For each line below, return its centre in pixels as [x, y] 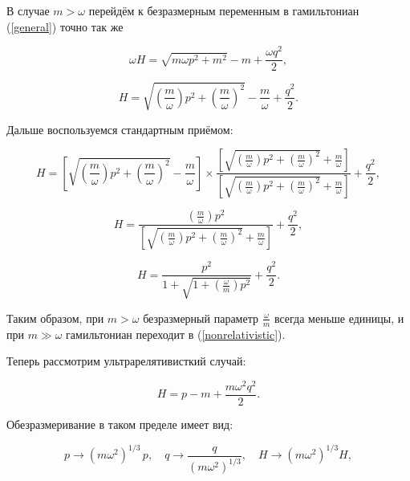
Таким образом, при [55, 318]
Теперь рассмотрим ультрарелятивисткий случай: [126, 361]
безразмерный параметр [201, 318]
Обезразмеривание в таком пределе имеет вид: [120, 424]
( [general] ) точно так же [65, 26]
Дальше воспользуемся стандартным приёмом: [120, 129]
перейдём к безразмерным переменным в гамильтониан [224, 10]
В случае [28, 10]
